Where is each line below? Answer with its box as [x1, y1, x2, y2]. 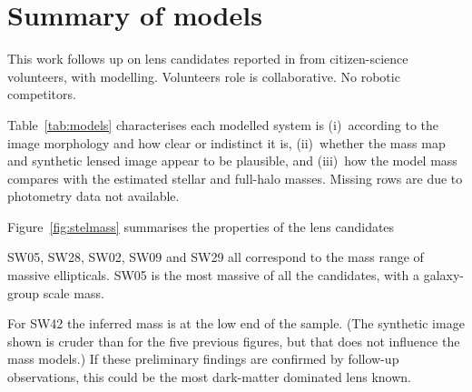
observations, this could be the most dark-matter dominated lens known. [7, 367, 412, 387]
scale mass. [43, 283, 104, 302]
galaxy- [423, 266, 465, 285]
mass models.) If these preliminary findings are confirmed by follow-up [7, 349, 399, 368]
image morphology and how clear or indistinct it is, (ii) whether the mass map [7, 133, 446, 152]
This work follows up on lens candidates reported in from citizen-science [7, 49, 408, 68]
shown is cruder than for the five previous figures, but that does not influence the [7, 331, 460, 350]
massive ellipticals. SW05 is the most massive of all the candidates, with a [7, 266, 420, 285]
